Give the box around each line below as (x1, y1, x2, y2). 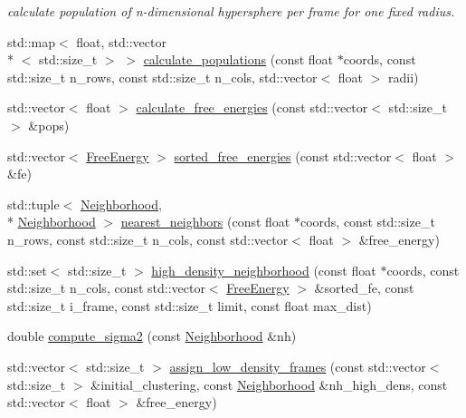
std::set (7, 260, 47, 279)
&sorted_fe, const (314, 278, 414, 297)
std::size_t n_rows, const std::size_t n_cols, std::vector (7, 67, 318, 86)
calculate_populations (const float (143, 50, 334, 69)
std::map (7, 32, 55, 51)
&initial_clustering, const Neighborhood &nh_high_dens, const (90, 374, 448, 394)
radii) (388, 67, 419, 86)
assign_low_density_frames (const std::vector (169, 356, 426, 375)
